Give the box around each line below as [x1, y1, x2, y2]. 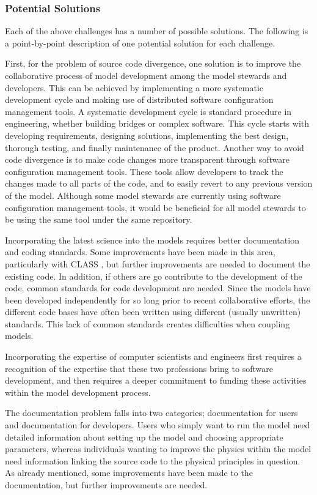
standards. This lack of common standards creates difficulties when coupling [5, 317, 290, 330]
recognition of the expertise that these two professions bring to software [5, 362, 273, 374]
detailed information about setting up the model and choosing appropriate [5, 430, 283, 443]
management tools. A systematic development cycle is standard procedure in [5, 105, 292, 117]
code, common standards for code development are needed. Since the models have [5, 281, 311, 294]
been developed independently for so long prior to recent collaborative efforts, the [5, 293, 310, 306]
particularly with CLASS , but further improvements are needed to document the [5, 257, 310, 270]
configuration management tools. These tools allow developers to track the [5, 165, 283, 177]
